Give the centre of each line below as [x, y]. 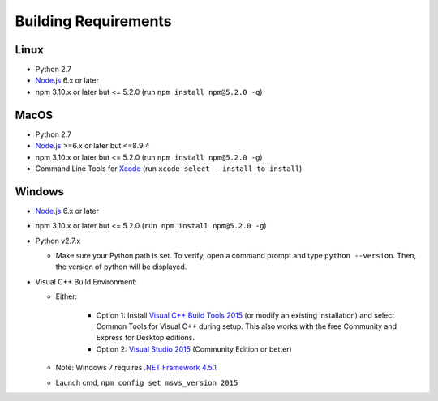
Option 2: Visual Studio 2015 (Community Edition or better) [194, 349]
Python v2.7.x [58, 241]
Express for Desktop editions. [145, 338]
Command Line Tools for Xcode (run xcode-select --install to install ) [169, 168]
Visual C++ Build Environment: [86, 282]
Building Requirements [93, 21]
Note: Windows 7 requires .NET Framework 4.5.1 [136, 368]
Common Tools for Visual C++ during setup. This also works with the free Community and [247, 326]
